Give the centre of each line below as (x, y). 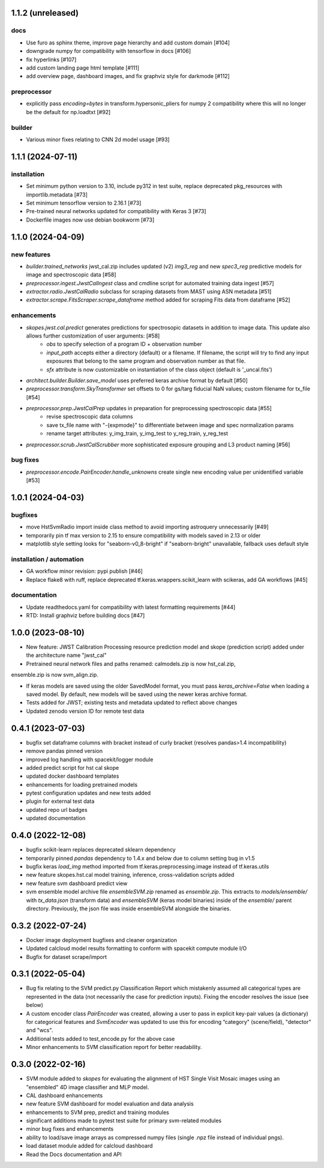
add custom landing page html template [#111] (83, 68)
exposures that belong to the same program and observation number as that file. (146, 361)
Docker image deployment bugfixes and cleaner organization (101, 940)
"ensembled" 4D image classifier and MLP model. (88, 1087)
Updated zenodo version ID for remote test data (85, 711)
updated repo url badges (57, 809)
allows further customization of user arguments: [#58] (93, 336)
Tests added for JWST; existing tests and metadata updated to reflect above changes (132, 703)
